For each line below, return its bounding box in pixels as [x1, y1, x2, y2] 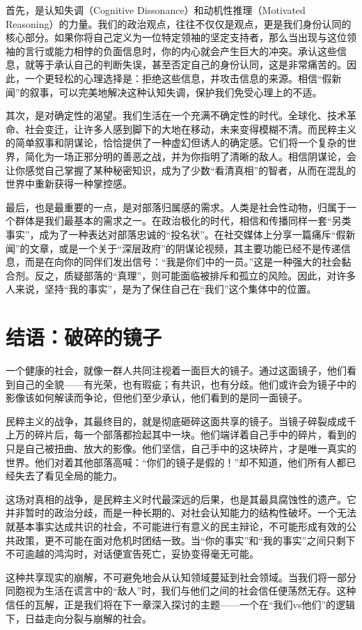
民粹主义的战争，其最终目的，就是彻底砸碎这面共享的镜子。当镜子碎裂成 [6, 413, 337, 428]
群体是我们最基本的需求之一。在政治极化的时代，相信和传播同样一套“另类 [15, 213, 352, 228]
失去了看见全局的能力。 [15, 468, 123, 483]
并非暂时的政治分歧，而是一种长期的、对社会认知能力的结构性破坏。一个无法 [6, 505, 356, 520]
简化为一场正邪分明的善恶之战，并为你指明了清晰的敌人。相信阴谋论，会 [24, 148, 356, 163]
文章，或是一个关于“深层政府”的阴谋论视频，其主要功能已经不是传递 [29, 240, 341, 255]
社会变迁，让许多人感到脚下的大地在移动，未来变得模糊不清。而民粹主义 [24, 121, 356, 136]
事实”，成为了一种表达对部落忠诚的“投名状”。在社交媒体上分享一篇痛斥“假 [6, 226, 346, 241]
